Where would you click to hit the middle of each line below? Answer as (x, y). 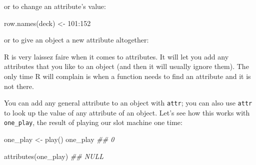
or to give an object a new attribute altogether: (76, 40)
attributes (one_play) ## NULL (54, 156)
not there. (19, 86)
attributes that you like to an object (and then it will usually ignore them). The (126, 66)
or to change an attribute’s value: (55, 6)
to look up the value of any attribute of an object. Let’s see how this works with (127, 112)
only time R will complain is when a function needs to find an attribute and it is (127, 76)
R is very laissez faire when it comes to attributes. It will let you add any (116, 56)
